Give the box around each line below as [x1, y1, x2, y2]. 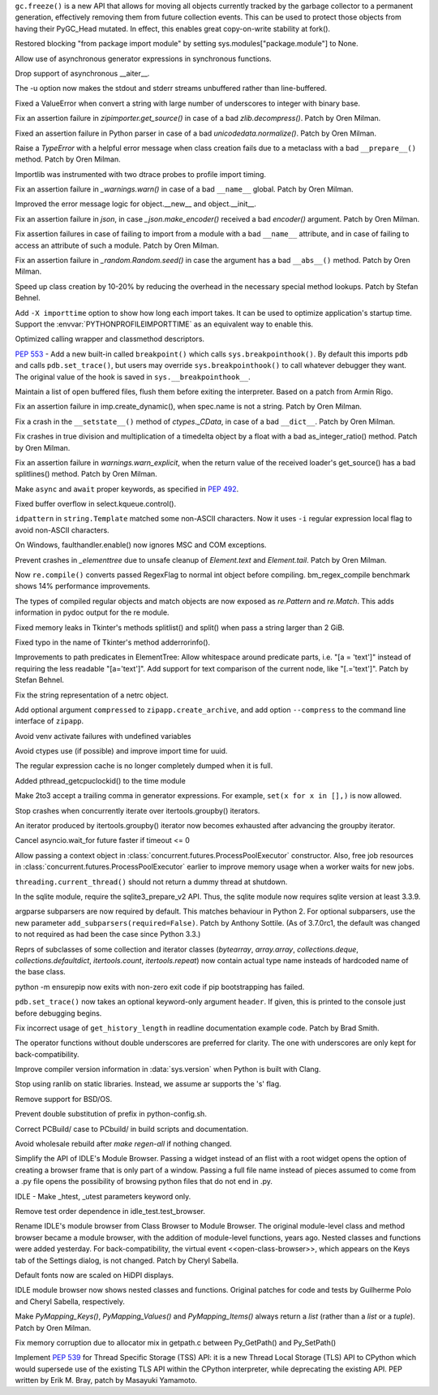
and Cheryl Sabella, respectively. [15, 1296, 126, 1306]
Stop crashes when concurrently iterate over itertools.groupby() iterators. [15, 805, 260, 815]
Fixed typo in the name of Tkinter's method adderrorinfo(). [15, 637, 211, 647]
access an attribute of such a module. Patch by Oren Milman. [15, 240, 219, 250]
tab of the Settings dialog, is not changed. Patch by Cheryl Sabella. [15, 1255, 239, 1265]
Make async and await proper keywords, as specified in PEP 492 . [15, 484, 239, 494]
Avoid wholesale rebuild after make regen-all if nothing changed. [15, 1139, 232, 1149]
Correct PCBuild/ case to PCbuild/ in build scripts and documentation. [15, 1124, 249, 1134]
